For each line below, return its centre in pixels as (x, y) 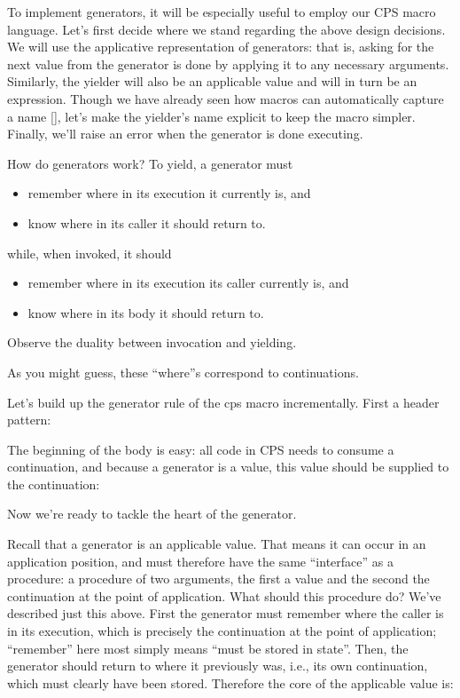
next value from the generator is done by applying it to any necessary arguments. (228, 63)
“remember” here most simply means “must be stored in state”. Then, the (208, 648)
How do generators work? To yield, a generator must (150, 163)
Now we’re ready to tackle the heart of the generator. (152, 514)
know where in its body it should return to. (146, 312)
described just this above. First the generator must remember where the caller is (226, 613)
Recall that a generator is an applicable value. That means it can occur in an (217, 544)
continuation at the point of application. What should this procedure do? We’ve (224, 595)
